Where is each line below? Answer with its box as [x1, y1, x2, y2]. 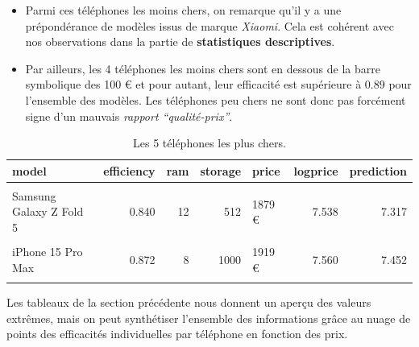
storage [200, 162, 242, 179]
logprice [293, 162, 338, 179]
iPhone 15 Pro [12, 243, 83, 260]
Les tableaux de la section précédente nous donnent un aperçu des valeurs [6, 294, 371, 311]
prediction [349, 162, 407, 179]
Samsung [12, 187, 56, 204]
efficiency [103, 162, 156, 179]
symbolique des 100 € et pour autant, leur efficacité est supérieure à [25, 76, 362, 93]
